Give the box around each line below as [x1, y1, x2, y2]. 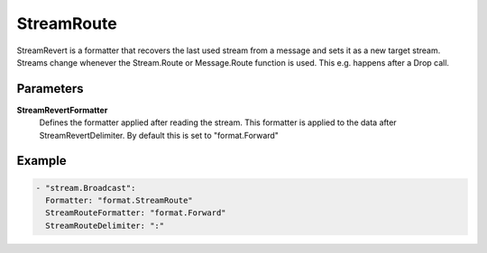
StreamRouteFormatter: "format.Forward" [45, 208, 226, 218]
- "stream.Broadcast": [35, 183, 136, 193]
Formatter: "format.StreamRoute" [45, 195, 193, 206]
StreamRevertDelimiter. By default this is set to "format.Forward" [39, 130, 280, 140]
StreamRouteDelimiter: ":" [45, 221, 165, 230]
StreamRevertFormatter [16, 104, 108, 115]
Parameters [16, 81, 84, 96]
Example [16, 153, 67, 168]
